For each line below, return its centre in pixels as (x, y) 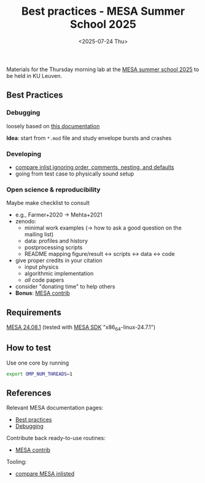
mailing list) (39, 234)
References (29, 393)
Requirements (34, 312)
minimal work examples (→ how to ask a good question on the (103, 228)
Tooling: (17, 462)
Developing (24, 153)
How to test (29, 348)
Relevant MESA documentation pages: (55, 408)
